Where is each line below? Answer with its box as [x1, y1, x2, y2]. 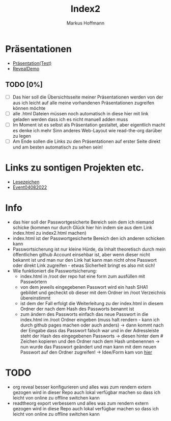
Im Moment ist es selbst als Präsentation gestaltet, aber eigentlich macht [12, 121, 165, 128]
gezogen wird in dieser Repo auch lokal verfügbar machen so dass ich [12, 389, 161, 395]
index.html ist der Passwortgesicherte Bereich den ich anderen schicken [12, 235, 165, 241]
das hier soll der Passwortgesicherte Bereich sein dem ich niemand [12, 219, 154, 225]
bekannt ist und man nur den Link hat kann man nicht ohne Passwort [12, 257, 157, 263]
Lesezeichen [12, 179, 40, 185]
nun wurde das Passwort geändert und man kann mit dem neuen [20, 343, 157, 350]
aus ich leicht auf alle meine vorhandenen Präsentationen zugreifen [12, 100, 154, 106]
